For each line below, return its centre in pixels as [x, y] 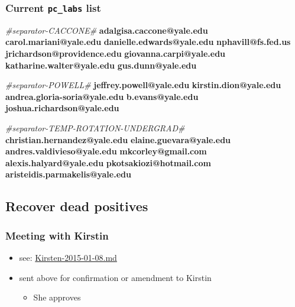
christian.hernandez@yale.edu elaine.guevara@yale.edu [118, 139]
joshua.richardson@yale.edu [62, 108]
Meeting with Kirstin [57, 235]
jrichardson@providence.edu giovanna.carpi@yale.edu [116, 53]
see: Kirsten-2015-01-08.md [68, 257]
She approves [57, 297]
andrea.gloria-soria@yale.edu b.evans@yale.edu [102, 96]
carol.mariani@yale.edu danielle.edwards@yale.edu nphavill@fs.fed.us [148, 42]
